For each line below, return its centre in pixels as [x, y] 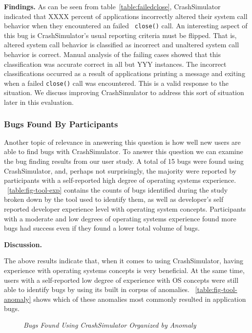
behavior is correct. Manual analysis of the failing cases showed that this [112, 54]
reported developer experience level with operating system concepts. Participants [125, 209]
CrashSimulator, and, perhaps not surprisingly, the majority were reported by [120, 170]
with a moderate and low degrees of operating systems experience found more [120, 218]
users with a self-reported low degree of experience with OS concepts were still [121, 280]
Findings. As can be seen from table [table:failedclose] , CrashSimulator [112, 6]
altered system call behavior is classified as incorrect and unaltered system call [122, 45]
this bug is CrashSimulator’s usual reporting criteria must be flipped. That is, [120, 35]
